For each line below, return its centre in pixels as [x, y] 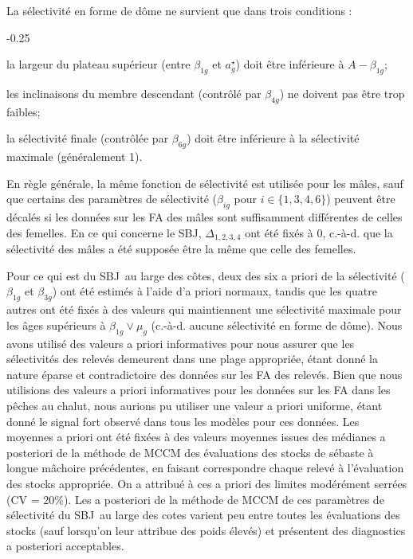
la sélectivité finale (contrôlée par [88, 138]
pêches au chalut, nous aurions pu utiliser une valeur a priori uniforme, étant [195, 405]
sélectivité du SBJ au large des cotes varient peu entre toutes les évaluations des [203, 515]
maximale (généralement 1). [75, 156]
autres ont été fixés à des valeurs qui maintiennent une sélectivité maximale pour [204, 309]
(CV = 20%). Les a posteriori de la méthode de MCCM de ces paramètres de [195, 499]
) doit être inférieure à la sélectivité [273, 138]
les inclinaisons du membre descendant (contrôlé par [134, 93]
